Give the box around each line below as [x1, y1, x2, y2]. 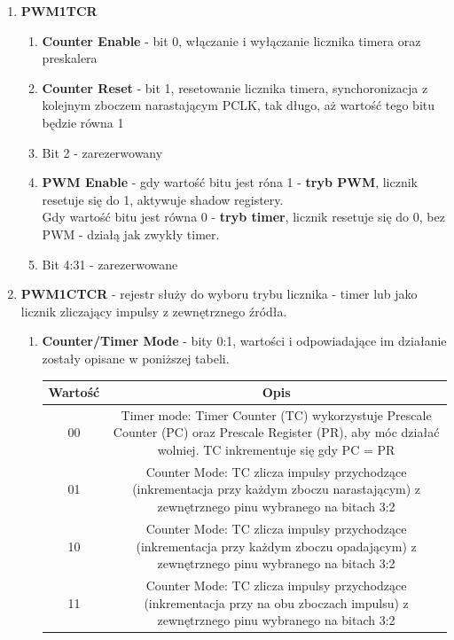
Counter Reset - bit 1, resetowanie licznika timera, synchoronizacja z [42, 78, 428, 97]
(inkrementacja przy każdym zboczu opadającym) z [136, 536, 417, 555]
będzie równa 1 [42, 113, 124, 131]
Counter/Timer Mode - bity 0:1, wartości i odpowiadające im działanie [42, 332, 447, 350]
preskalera [42, 49, 98, 67]
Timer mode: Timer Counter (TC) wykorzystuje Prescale [121, 405, 432, 424]
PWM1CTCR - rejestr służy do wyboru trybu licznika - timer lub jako [20, 285, 418, 303]
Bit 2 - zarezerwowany [42, 143, 163, 161]
